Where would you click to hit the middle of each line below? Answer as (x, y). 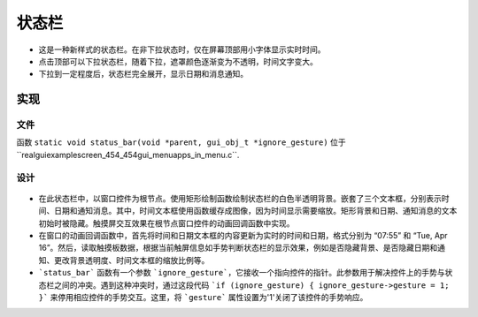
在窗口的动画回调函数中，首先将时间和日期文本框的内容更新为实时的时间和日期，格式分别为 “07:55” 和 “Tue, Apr (243, 235)
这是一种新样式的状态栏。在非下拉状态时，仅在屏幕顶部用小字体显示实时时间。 (182, 49)
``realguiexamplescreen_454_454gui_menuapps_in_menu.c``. (128, 155)
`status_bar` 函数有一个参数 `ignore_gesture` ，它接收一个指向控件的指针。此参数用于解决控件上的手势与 (242, 273)
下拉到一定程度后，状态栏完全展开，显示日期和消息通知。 (143, 74)
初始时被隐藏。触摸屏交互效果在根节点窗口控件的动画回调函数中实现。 (166, 223)
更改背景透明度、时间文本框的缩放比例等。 (131, 260)
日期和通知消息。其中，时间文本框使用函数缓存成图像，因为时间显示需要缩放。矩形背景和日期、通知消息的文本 (255, 211)
